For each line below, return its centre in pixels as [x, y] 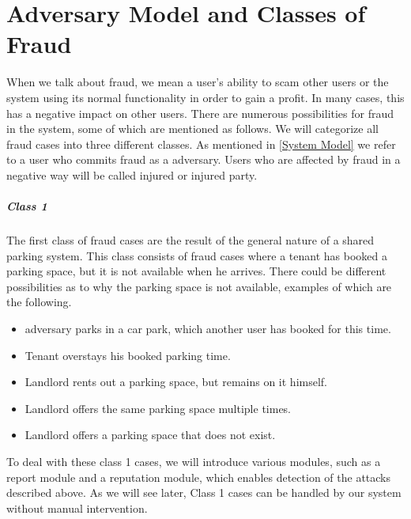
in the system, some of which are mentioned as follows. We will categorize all [192, 129]
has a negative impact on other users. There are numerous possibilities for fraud [200, 113]
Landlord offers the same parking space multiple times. [158, 408]
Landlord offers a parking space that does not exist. [150, 435]
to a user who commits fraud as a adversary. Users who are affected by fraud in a [204, 159]
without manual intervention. [77, 508]
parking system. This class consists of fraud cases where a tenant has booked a [197, 255]
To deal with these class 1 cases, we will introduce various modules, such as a [194, 461]
